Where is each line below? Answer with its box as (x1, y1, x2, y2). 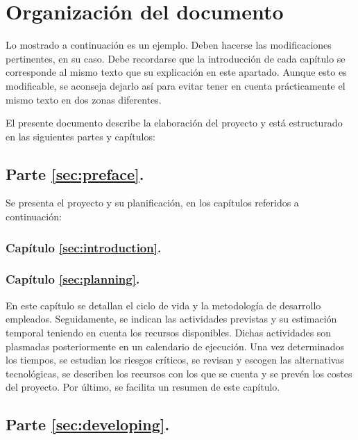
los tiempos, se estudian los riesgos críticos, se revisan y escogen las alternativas (6, 352, 344, 367)
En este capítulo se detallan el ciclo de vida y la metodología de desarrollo (6, 298, 321, 312)
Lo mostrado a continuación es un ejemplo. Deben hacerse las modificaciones (6, 38, 332, 52)
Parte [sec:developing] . (6, 414, 170, 435)
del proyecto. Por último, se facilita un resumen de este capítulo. (6, 380, 280, 394)
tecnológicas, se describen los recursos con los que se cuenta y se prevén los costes (6, 366, 352, 380)
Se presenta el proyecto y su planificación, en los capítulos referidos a (6, 195, 299, 210)
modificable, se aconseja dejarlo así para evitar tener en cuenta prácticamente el (6, 78, 346, 92)
